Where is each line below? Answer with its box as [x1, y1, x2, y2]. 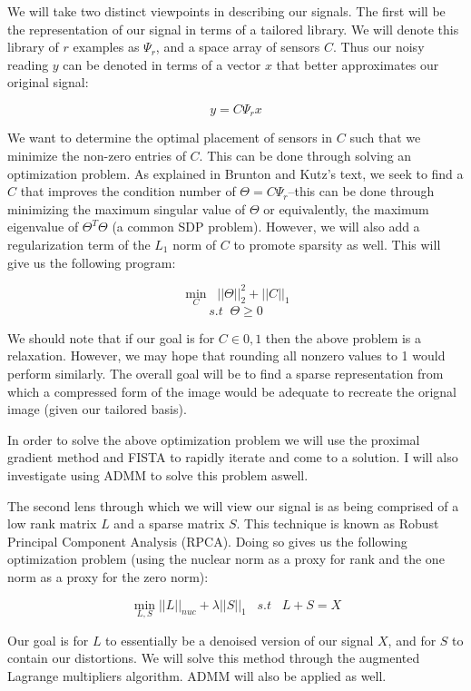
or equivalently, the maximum [263, 199, 429, 218]
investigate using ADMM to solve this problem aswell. [7, 466, 309, 485]
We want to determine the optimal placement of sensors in [7, 128, 333, 147]
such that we [349, 128, 421, 147]
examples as [73, 37, 140, 56]
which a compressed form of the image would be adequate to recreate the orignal [7, 381, 456, 400]
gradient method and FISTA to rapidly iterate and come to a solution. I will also [7, 448, 458, 467]
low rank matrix [7, 514, 97, 533]
